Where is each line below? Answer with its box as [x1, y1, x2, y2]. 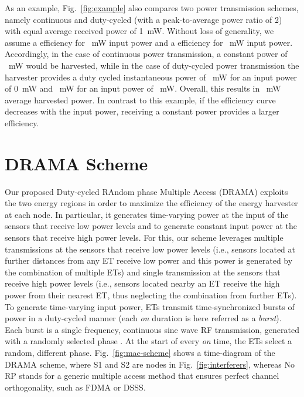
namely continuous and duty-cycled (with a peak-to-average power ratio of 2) [5, 13, 282, 25]
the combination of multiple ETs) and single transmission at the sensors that [5, 265, 281, 278]
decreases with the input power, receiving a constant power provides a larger [5, 105, 279, 117]
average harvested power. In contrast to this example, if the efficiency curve [5, 93, 276, 106]
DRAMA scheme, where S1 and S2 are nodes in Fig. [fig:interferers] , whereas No [5, 358, 295, 370]
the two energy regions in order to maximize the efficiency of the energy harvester [5, 197, 298, 209]
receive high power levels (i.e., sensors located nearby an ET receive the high [5, 277, 280, 290]
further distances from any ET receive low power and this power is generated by [5, 254, 293, 267]
